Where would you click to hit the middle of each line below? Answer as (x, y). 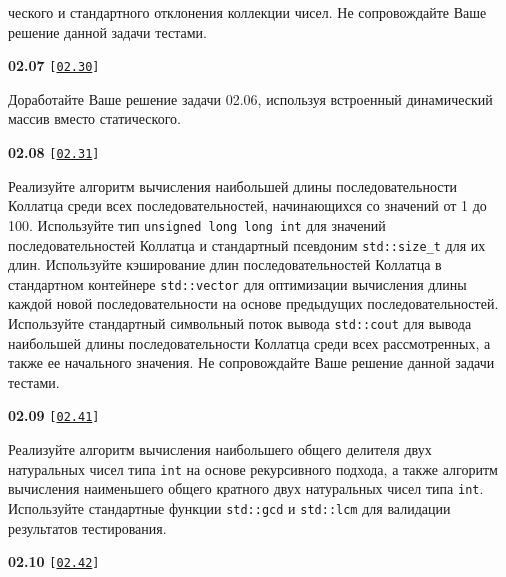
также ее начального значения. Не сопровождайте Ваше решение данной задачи (251, 362)
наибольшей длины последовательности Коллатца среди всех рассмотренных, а (249, 342)
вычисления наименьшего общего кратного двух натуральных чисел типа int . (246, 488)
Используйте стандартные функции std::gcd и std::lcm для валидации (229, 508)
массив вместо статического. (94, 118)
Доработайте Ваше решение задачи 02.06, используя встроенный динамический (250, 98)
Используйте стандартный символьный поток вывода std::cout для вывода (240, 323)
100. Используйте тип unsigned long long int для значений (197, 224)
